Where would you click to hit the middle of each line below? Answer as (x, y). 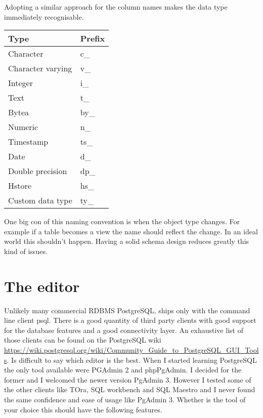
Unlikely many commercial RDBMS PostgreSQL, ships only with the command (127, 310)
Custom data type (40, 200)
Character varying (40, 68)
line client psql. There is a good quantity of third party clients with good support (130, 320)
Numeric (23, 127)
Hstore (20, 186)
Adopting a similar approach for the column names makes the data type (116, 7)
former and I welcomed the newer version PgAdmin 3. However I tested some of (128, 379)
